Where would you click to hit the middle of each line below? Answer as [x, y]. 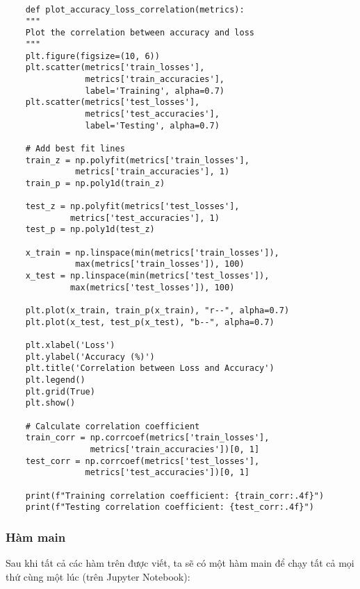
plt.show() [50, 403]
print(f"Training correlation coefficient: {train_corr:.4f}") [175, 496]
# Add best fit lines [75, 148]
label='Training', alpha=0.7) [155, 91]
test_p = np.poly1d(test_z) [90, 230]
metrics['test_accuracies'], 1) [145, 218]
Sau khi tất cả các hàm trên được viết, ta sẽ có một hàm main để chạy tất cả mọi [180, 563]
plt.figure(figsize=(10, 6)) [92, 56]
